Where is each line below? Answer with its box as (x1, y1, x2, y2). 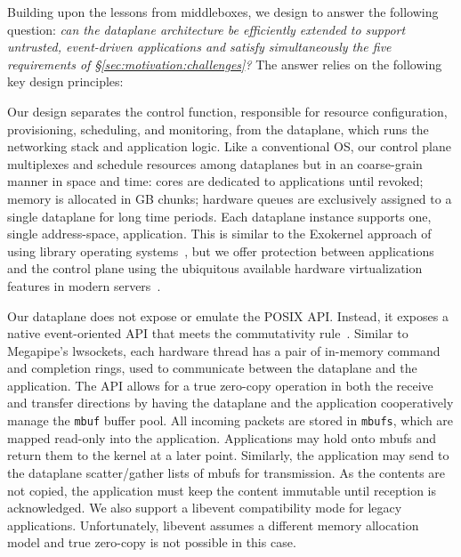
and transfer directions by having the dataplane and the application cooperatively (7, 393, 454, 412)
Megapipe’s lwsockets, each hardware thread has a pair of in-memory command (7, 341, 441, 359)
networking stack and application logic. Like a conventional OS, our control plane (7, 137, 451, 156)
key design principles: (7, 72, 124, 91)
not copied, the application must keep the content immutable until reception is (7, 480, 437, 499)
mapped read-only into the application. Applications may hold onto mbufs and (7, 428, 437, 447)
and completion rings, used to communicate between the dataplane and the (7, 359, 417, 377)
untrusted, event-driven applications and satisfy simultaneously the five (7, 37, 392, 56)
